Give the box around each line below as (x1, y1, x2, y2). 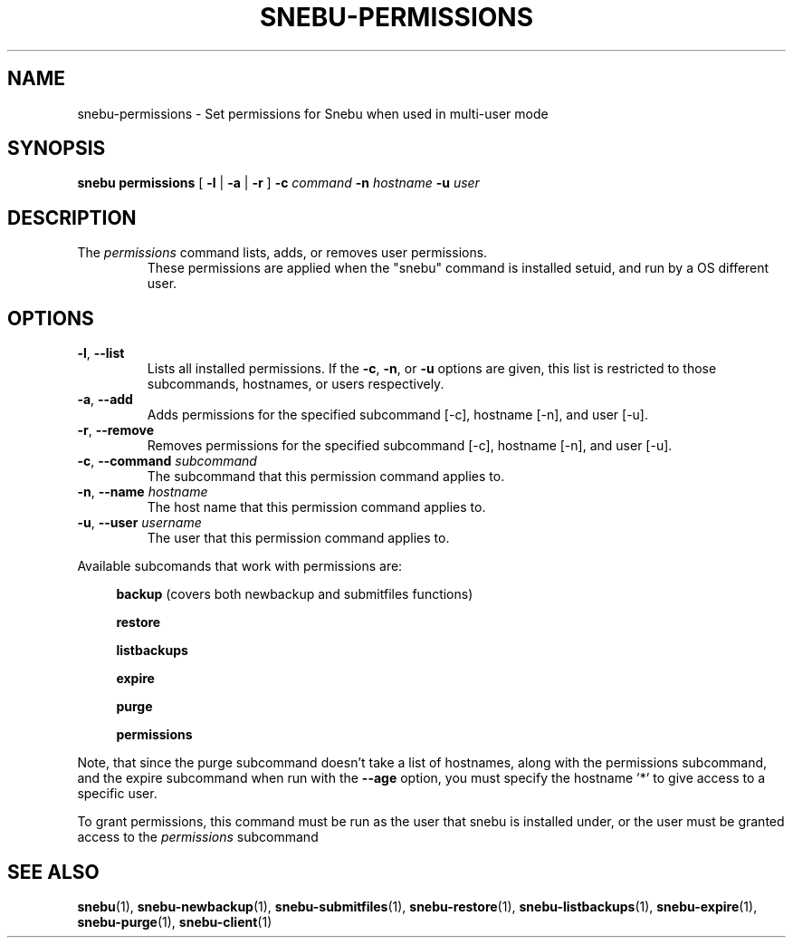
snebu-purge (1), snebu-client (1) (77, 913, 272, 930)
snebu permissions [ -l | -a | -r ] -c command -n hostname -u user (77, 175, 480, 191)
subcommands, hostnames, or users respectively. (147, 376, 444, 392)
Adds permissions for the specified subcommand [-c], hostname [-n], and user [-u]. (147, 407, 649, 423)
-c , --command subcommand (77, 453, 257, 469)
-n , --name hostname (77, 484, 208, 500)
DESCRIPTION (7, 206, 137, 229)
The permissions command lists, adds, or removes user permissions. (77, 245, 488, 261)
